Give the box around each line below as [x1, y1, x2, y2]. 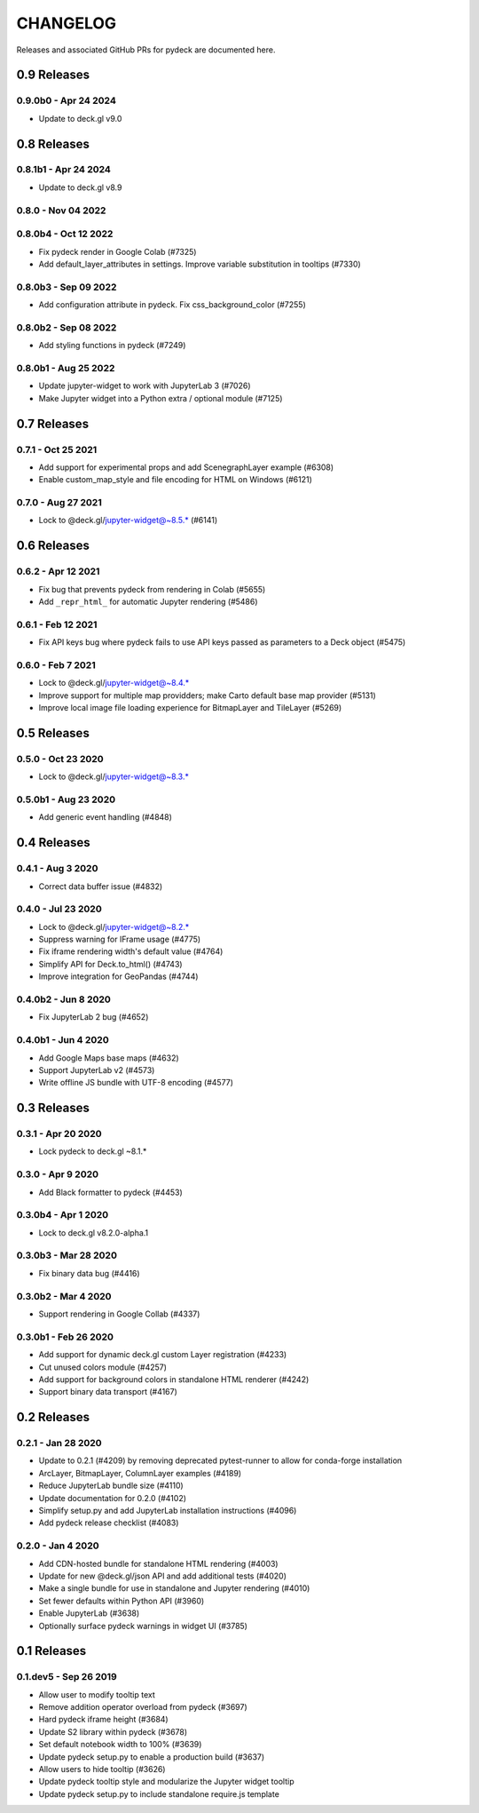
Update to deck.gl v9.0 [38, 113, 122, 123]
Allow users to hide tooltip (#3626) [38, 1764, 166, 1775]
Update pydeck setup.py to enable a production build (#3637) [38, 1751, 265, 1762]
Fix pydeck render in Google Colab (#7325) [38, 246, 197, 257]
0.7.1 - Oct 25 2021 [16, 443, 98, 456]
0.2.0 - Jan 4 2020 [16, 1539, 99, 1552]
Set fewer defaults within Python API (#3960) [38, 1595, 205, 1606]
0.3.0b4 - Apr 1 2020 [16, 1209, 109, 1221]
